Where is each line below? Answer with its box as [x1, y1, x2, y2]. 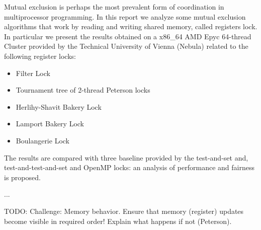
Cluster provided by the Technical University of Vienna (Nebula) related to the [4, 41, 248, 51]
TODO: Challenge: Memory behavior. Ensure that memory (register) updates [4, 205, 244, 216]
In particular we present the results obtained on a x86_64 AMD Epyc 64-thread [4, 31, 251, 41]
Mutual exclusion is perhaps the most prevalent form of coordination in [4, 2, 224, 12]
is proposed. [4, 172, 41, 182]
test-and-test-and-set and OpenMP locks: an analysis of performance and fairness [4, 162, 254, 173]
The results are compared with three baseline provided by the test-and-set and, [4, 152, 248, 163]
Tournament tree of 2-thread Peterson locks [16, 85, 150, 95]
